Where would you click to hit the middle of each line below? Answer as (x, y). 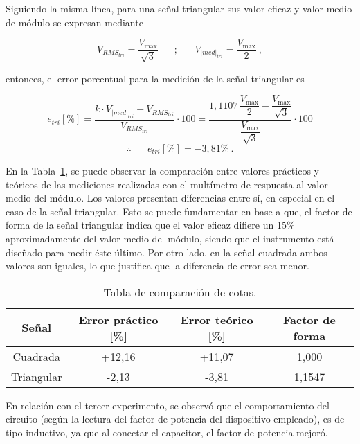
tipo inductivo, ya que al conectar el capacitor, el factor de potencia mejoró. (167, 432)
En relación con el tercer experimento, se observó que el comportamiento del (168, 405)
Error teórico (217, 319)
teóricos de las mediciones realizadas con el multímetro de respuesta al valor (167, 184)
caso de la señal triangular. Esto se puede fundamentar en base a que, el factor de (179, 211)
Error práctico (118, 319)
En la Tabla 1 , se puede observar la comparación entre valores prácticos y (162, 171)
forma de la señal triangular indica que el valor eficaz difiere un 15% (150, 225)
